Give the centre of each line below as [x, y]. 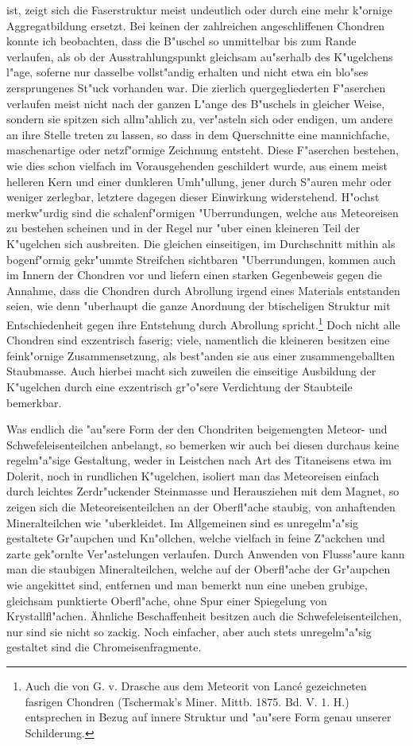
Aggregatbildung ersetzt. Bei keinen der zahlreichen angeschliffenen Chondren [196, 25]
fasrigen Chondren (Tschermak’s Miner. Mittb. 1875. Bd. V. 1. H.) [187, 701]
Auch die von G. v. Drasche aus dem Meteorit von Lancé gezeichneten [196, 686]
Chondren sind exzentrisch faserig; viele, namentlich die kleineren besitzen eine [198, 340]
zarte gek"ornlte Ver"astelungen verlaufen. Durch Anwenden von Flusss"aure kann [206, 553]
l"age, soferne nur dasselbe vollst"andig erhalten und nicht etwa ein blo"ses [187, 72]
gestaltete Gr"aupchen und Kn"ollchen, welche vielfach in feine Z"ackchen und [196, 538]
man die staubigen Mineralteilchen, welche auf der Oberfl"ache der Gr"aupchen [199, 569]
